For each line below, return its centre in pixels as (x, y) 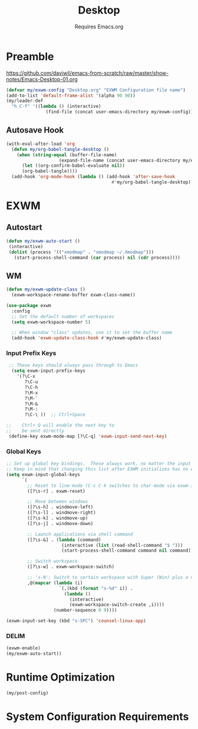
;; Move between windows (58, 502)
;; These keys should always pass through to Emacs (73, 365)
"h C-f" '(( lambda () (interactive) (56, 107)
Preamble (30, 56)
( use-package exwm (29, 305)
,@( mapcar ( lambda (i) (55, 583)
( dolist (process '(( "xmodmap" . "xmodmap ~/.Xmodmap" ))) (81, 252)
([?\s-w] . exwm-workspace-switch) (71, 567)
